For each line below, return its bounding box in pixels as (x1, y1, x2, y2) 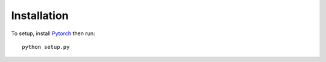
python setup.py (22, 44, 70, 50)
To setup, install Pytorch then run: (11, 30, 95, 37)
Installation (11, 9, 69, 22)
